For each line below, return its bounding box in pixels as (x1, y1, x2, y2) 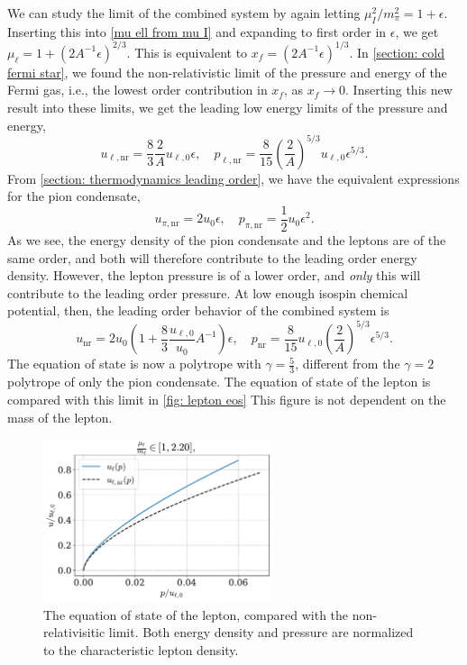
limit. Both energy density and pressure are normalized (108, 623, 414, 642)
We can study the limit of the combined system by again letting (7, 4, 361, 22)
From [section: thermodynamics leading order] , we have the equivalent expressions (7, 169, 460, 187)
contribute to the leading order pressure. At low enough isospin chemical (7, 283, 408, 302)
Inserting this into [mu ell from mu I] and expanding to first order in (7, 22, 387, 41)
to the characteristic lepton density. (43, 640, 239, 659)
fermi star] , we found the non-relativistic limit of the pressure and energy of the (7, 62, 447, 81)
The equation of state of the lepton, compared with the (43, 605, 349, 624)
